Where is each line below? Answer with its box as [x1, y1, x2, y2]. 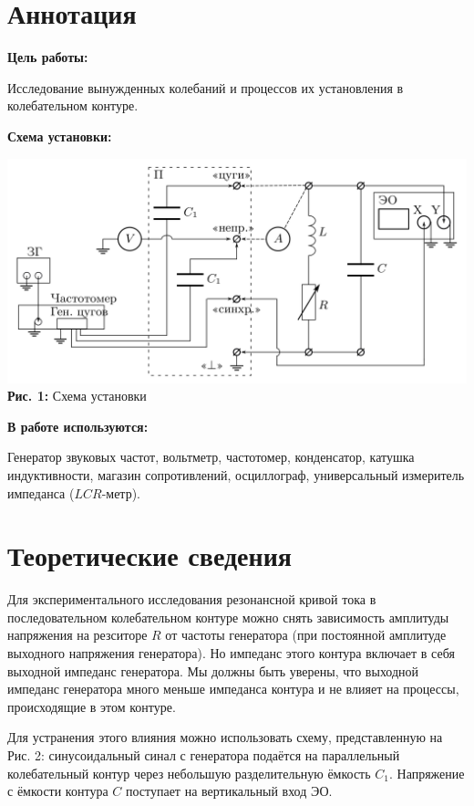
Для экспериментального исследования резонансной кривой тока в [7, 590, 376, 609]
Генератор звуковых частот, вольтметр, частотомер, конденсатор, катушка [7, 447, 415, 466]
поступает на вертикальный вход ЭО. [125, 781, 333, 801]
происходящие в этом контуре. [7, 696, 176, 716]
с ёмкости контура [7, 781, 108, 801]
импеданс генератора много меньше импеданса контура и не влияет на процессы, [7, 679, 459, 698]
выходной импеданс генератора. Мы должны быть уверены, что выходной [7, 661, 419, 680]
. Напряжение [388, 763, 465, 782]
